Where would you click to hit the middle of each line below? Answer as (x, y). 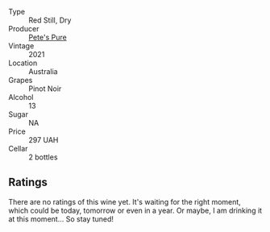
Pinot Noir (45, 89)
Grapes (21, 80)
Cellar (18, 149)
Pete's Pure (48, 37)
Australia (43, 71)
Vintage (21, 46)
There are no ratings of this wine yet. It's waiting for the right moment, (125, 201)
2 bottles (43, 157)
